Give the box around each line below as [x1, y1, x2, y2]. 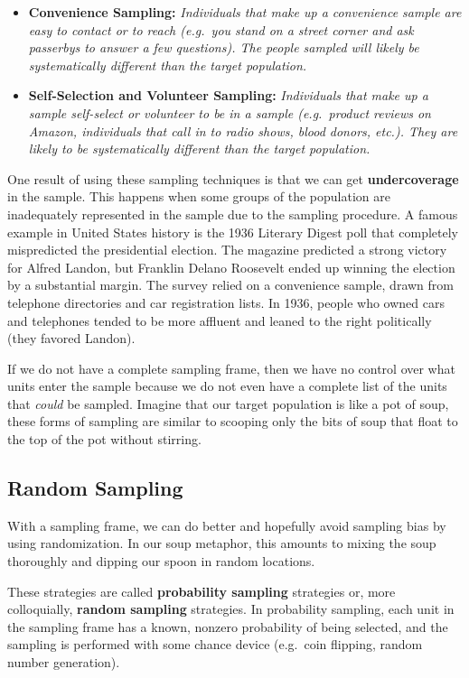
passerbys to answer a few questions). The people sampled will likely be [28, 38, 419, 57]
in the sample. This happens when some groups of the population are [7, 187, 390, 206]
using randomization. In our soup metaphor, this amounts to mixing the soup [7, 534, 436, 553]
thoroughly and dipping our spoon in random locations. [7, 552, 315, 571]
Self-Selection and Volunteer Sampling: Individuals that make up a [28, 86, 428, 105]
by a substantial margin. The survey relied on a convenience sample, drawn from [7, 275, 454, 294]
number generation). [7, 653, 120, 672]
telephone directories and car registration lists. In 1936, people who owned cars [7, 293, 445, 311]
